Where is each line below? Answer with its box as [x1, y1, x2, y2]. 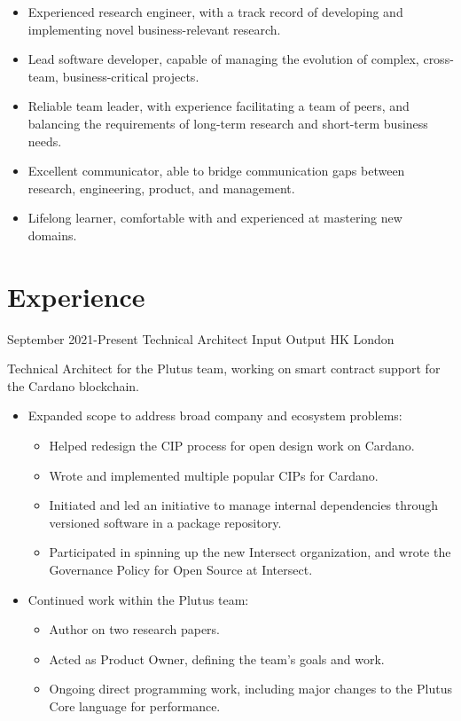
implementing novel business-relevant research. [27, 20, 281, 38]
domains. [27, 225, 77, 244]
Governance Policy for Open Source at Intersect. [49, 560, 313, 578]
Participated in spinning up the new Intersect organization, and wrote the [49, 543, 451, 561]
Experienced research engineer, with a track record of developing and [27, 3, 403, 20]
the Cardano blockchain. [7, 376, 140, 395]
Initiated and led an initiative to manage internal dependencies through [49, 496, 439, 514]
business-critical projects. [62, 67, 199, 85]
